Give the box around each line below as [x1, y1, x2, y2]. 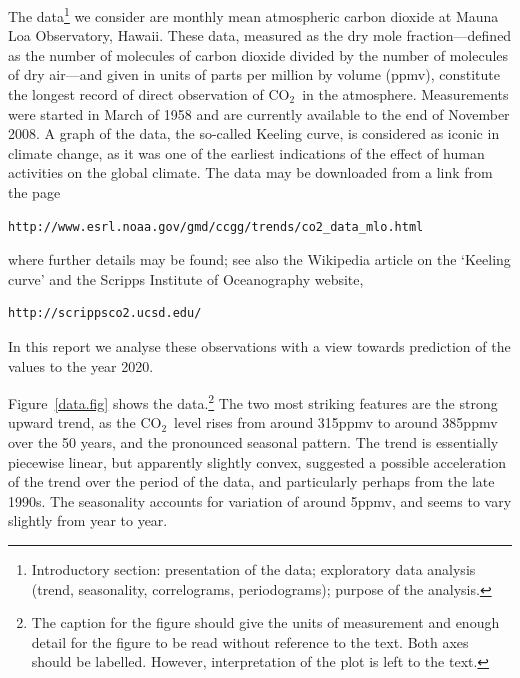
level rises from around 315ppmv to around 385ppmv [174, 412, 498, 433]
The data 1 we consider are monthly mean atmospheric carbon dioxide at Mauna [8, 3, 499, 26]
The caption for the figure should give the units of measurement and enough [31, 612, 500, 633]
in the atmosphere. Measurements [302, 84, 509, 105]
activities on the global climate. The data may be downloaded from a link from [8, 162, 493, 183]
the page [8, 182, 61, 202]
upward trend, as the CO [8, 412, 162, 433]
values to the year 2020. [8, 355, 154, 376]
